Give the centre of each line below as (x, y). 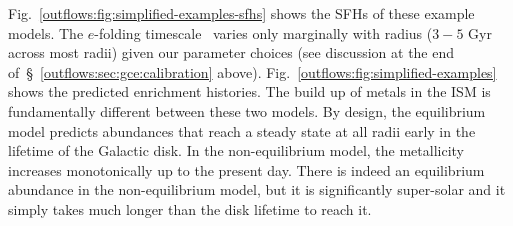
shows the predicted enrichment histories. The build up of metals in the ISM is (249, 91)
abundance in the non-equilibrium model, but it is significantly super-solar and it (257, 189)
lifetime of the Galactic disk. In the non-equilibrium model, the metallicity (236, 150)
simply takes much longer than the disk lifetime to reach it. (190, 208)
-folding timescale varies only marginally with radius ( (263, 32)
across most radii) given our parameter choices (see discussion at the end (231, 52)
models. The (46, 32)
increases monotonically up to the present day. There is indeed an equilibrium (246, 169)
